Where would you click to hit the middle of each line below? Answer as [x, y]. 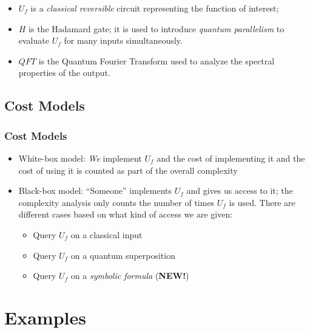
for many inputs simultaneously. [123, 40]
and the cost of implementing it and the [231, 158]
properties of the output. [64, 73]
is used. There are [262, 202]
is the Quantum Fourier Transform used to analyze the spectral [157, 60]
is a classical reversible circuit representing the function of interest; [155, 8]
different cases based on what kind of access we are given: [126, 214]
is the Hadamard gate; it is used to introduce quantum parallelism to [157, 28]
